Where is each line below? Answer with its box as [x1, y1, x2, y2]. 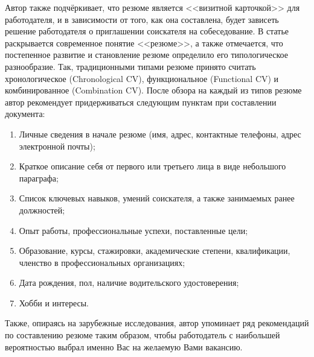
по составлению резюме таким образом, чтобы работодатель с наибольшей [5, 329, 280, 341]
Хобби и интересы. [19, 296, 89, 309]
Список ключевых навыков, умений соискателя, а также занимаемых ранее [19, 192, 295, 204]
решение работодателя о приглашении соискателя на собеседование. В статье [5, 25, 289, 37]
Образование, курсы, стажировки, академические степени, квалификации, [19, 244, 290, 257]
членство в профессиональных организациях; [19, 256, 185, 268]
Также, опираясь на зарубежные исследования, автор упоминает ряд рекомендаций [5, 317, 309, 329]
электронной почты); [19, 139, 95, 152]
